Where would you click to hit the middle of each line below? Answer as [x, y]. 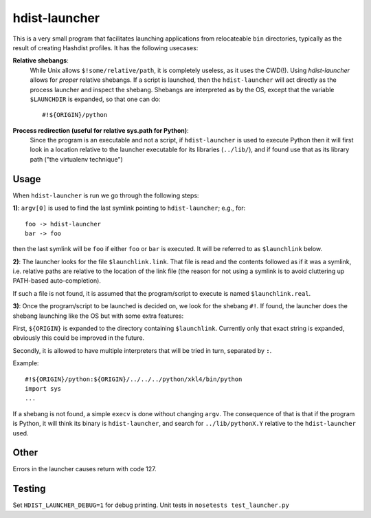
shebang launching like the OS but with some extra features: [98, 316]
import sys [43, 389]
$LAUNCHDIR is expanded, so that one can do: [95, 99]
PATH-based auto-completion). [57, 281]
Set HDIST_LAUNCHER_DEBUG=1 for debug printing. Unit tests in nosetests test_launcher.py [151, 505]
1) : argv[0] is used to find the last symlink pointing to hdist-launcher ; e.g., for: [129, 208]
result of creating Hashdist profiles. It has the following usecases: [105, 47]
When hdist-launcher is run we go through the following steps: [106, 195]
